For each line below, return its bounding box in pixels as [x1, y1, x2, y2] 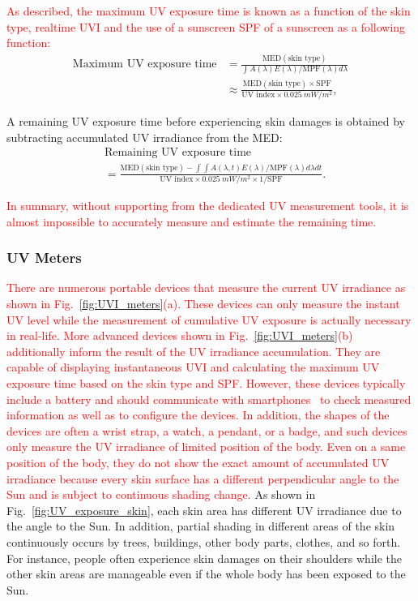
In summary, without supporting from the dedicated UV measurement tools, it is [6, 197, 409, 214]
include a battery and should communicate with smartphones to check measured [6, 390, 412, 407]
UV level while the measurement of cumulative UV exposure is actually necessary [6, 311, 412, 328]
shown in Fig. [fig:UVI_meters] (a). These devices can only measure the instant [6, 295, 400, 312]
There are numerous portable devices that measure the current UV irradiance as [6, 279, 406, 296]
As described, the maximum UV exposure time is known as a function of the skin [6, 2, 411, 19]
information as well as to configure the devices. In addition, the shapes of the [6, 406, 390, 423]
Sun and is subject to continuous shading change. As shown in [6, 486, 316, 503]
